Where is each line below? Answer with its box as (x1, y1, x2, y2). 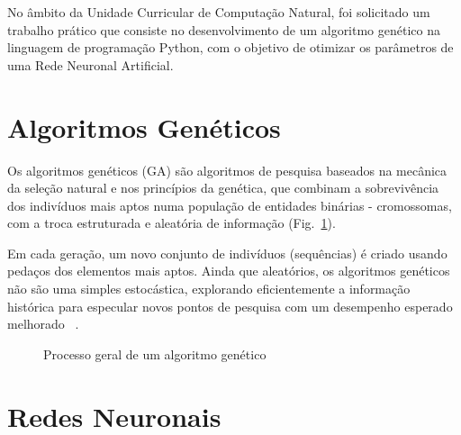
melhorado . (7, 314, 79, 333)
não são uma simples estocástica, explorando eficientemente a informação (7, 279, 411, 298)
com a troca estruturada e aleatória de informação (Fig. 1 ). (7, 213, 336, 232)
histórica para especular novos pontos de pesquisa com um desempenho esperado (7, 296, 453, 315)
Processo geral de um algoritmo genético (43, 344, 267, 363)
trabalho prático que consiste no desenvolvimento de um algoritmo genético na (7, 20, 440, 39)
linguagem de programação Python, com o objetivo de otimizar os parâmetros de (7, 38, 454, 57)
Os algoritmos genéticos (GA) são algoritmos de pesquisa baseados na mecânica (7, 160, 447, 179)
